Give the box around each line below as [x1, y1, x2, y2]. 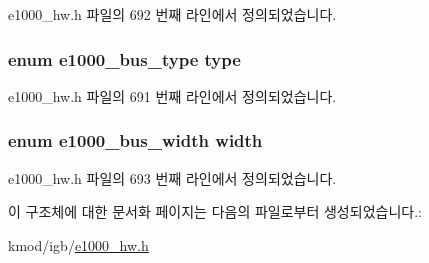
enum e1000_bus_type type [8, 46, 241, 71]
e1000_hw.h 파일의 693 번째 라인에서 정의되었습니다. [8, 167, 337, 188]
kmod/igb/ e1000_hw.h [8, 234, 149, 255]
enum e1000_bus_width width [8, 128, 263, 153]
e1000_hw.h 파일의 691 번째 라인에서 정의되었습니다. [8, 85, 337, 106]
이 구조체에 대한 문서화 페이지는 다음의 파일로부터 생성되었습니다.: [8, 201, 422, 222]
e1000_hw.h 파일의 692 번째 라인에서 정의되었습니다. [8, 4, 337, 24]
